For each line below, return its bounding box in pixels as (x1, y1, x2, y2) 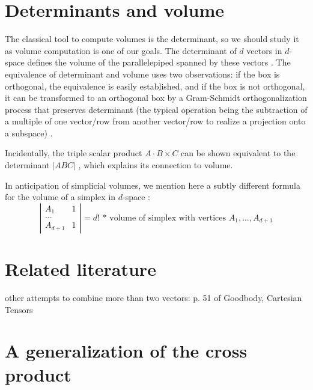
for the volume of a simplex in (5, 190, 116, 203)
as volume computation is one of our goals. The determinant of (5, 44, 237, 56)
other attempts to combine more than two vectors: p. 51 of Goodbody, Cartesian (5, 291, 302, 303)
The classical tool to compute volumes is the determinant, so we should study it (5, 32, 299, 45)
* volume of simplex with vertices (102, 213, 226, 222)
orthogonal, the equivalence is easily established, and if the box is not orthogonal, (5, 79, 305, 92)
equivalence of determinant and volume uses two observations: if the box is (5, 67, 280, 80)
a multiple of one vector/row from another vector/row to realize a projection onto (5, 115, 306, 127)
